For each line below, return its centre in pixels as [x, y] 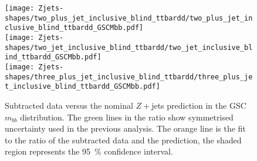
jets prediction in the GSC [199, 105]
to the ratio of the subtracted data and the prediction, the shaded [123, 140]
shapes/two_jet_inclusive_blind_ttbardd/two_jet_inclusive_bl [129, 47]
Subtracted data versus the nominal [69, 105]
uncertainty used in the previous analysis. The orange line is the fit [125, 128]
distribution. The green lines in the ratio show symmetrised [127, 117]
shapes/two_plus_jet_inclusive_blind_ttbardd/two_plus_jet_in [129, 18]
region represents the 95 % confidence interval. [89, 151]
